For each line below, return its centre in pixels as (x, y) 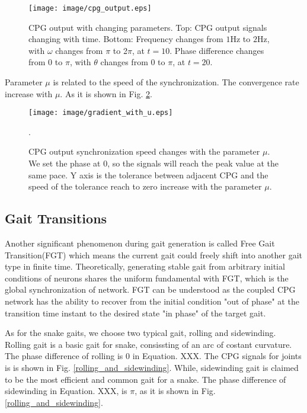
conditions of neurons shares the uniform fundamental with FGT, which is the (147, 278)
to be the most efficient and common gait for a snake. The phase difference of (145, 379)
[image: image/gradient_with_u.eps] (101, 113)
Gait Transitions (56, 218)
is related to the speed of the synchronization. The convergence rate (176, 82)
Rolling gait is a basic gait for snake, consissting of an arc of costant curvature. (148, 344)
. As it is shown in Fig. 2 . (106, 93)
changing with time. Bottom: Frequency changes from (126, 39)
